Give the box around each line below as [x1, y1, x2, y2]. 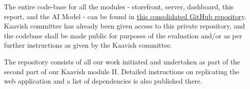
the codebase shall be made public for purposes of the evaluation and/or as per [4, 30, 242, 40]
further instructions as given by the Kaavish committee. [4, 40, 172, 50]
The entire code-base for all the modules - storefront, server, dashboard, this [4, 1, 234, 11]
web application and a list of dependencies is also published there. [4, 76, 202, 86]
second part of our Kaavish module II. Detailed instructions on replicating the [4, 66, 240, 76]
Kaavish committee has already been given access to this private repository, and [4, 21, 245, 31]
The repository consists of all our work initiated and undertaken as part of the [4, 56, 240, 66]
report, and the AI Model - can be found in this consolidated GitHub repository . [4, 11, 247, 21]
